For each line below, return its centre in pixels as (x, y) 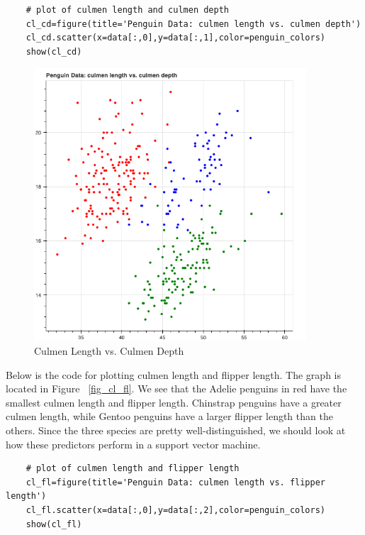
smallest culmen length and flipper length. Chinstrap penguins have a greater (174, 402)
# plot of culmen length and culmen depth (127, 10)
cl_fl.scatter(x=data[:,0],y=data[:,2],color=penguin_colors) (176, 510)
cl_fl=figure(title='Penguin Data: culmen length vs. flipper (176, 482)
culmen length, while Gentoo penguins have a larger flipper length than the (169, 416)
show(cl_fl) (54, 524)
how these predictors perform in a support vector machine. (133, 444)
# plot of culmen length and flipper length (133, 469)
